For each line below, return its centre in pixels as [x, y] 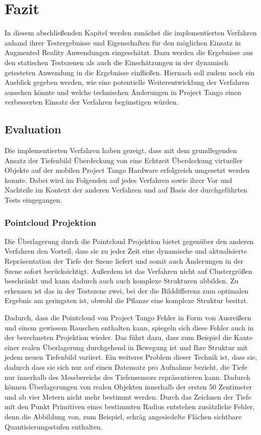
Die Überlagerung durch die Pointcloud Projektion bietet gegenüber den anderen [129, 241]
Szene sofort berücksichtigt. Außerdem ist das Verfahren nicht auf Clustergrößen [128, 271]
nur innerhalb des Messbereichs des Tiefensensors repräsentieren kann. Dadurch [127, 377]
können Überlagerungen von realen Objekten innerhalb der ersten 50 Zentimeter [128, 387]
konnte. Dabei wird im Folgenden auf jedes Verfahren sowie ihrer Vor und [118, 180]
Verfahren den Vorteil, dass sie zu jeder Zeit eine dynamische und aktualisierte [126, 251]
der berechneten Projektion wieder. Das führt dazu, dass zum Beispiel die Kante [129, 337]
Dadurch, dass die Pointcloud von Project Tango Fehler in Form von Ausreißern [128, 318]
